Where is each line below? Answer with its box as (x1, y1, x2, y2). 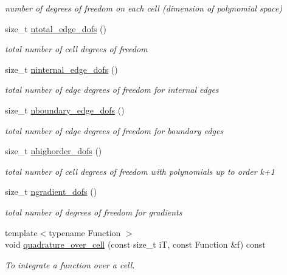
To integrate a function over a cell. (5, 258, 135, 271)
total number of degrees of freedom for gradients (5, 205, 182, 218)
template (5, 226, 38, 239)
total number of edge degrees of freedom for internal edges (5, 83, 219, 96)
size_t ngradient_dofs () (5, 185, 97, 198)
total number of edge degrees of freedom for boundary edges (5, 124, 224, 137)
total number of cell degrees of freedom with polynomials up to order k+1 (5, 165, 275, 177)
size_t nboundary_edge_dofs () (5, 103, 125, 116)
